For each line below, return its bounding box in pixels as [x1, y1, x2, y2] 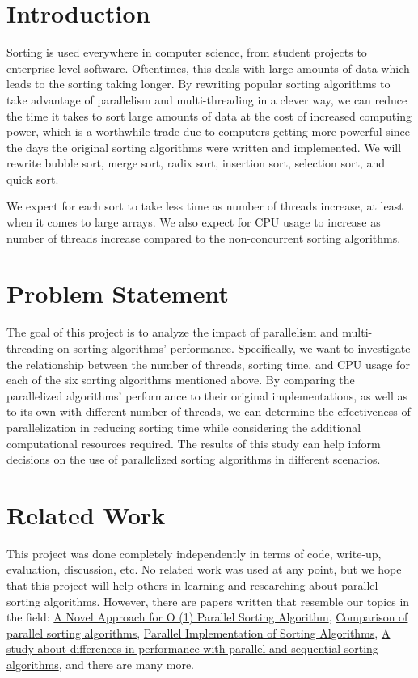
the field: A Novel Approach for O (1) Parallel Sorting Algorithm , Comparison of [6, 608, 408, 625]
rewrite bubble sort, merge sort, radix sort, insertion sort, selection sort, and [6, 155, 385, 172]
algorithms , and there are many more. [6, 656, 195, 672]
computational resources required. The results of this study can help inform [6, 434, 381, 451]
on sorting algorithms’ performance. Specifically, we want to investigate [57, 339, 411, 356]
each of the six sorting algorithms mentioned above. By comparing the [6, 371, 355, 388]
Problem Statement [6, 277, 229, 310]
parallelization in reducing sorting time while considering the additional [6, 418, 361, 435]
